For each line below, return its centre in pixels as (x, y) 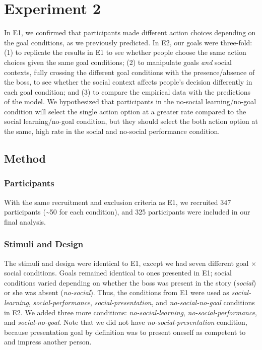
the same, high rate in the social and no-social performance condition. (112, 131)
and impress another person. (48, 342)
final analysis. (25, 221)
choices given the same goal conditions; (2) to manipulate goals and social (118, 62)
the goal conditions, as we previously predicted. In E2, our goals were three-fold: (128, 42)
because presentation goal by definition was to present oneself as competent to (125, 332)
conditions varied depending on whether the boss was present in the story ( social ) (130, 282)
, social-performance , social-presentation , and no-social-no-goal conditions (142, 302)
